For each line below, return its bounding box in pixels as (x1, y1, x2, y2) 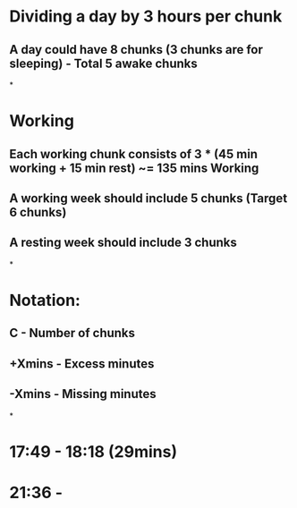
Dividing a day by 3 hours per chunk (9, 6, 283, 27)
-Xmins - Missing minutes (9, 386, 157, 402)
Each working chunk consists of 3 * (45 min (9, 146, 258, 162)
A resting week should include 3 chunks (9, 235, 237, 250)
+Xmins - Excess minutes (9, 356, 155, 371)
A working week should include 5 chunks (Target (9, 190, 288, 206)
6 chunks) (9, 204, 67, 220)
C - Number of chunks (9, 326, 136, 341)
